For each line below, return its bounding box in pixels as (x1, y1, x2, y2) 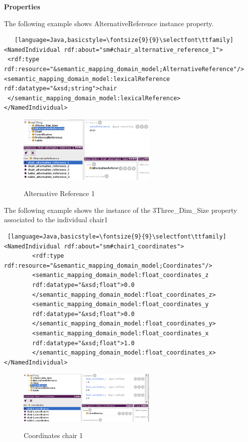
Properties (4, 1, 40, 11)
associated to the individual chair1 (4, 214, 108, 225)
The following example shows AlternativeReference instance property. (4, 18, 214, 28)
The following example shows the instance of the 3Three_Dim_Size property (4, 204, 238, 215)
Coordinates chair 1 (24, 430, 83, 441)
